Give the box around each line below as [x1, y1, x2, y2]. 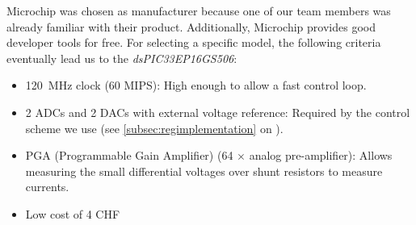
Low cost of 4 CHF [25, 205, 120, 222]
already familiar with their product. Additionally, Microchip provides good [6, 18, 376, 35]
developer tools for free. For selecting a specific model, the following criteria [6, 34, 381, 51]
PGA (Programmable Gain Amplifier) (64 [25, 147, 233, 164]
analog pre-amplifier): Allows [249, 147, 393, 164]
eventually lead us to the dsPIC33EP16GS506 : [6, 49, 237, 66]
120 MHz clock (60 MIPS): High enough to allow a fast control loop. [25, 77, 367, 94]
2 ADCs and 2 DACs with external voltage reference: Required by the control [25, 103, 410, 120]
